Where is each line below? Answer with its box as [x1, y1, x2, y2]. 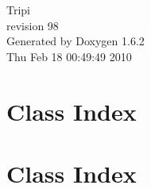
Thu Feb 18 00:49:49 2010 [6, 48, 132, 64]
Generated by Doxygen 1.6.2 [6, 33, 145, 49]
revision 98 [6, 17, 59, 33]
